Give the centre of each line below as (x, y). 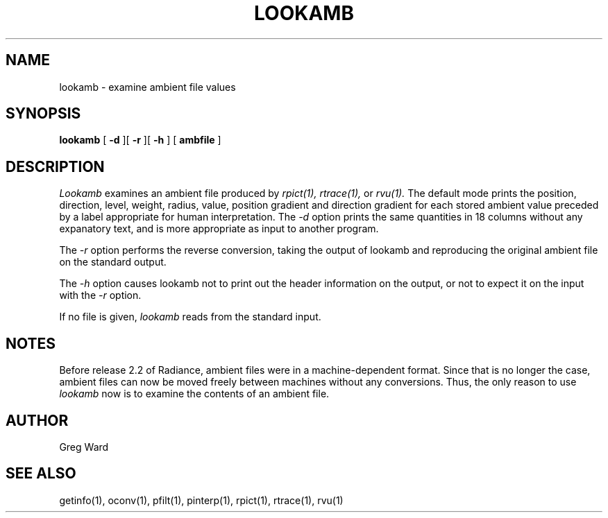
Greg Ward (84, 447)
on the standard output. (113, 262)
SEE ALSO (41, 474)
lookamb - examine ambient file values (147, 87)
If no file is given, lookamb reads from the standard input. (190, 317)
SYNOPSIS (43, 114)
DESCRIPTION (55, 166)
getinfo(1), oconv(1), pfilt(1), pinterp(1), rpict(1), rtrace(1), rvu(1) (201, 500)
